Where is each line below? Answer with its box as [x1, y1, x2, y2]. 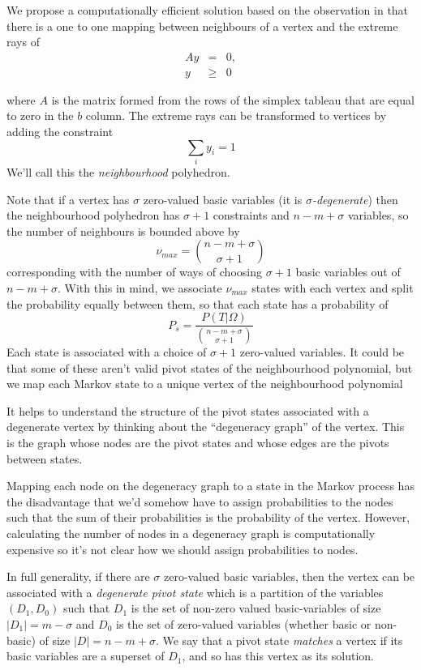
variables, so [347, 207, 409, 224]
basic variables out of [295, 263, 401, 280]
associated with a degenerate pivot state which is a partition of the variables [6, 583, 384, 600]
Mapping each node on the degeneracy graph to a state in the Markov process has [6, 477, 415, 494]
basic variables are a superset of [6, 647, 165, 664]
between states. [6, 450, 83, 467]
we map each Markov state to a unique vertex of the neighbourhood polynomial [6, 375, 403, 392]
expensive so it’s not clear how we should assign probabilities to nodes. [6, 540, 359, 557]
